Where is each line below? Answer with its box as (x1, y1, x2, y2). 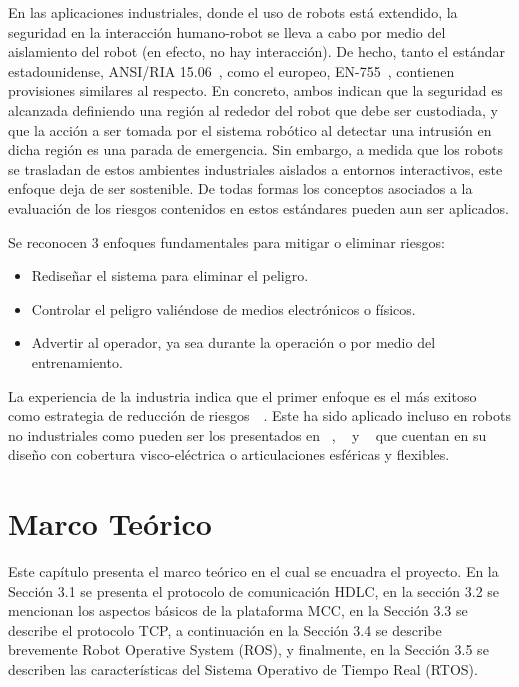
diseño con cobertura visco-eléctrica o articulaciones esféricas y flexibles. (8, 444, 450, 465)
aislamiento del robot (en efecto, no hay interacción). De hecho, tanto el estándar (8, 41, 506, 62)
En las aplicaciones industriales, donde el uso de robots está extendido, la (8, 2, 458, 22)
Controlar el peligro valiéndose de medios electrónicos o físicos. (31, 298, 416, 319)
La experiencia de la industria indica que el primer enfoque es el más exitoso (8, 385, 477, 406)
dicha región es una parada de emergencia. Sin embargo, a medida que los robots (8, 139, 504, 160)
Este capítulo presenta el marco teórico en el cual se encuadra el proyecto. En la (8, 561, 499, 581)
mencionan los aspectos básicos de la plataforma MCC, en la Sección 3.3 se (8, 600, 468, 621)
